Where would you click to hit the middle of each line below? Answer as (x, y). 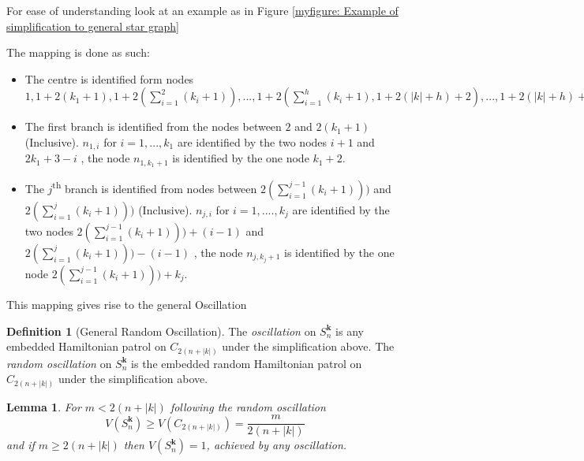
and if (21, 445)
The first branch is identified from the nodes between (153, 126)
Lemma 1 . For (44, 406)
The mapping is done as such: (78, 52)
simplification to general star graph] (93, 26)
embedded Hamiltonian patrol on (86, 346)
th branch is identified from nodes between (155, 187)
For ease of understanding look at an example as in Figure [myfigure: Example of (202, 10)
